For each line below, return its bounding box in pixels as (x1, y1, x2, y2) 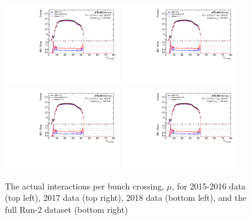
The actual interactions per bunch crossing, (5, 179, 165, 192)
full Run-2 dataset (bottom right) (5, 203, 128, 216)
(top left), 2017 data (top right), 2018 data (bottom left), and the (5, 191, 247, 204)
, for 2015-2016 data (172, 179, 246, 192)
